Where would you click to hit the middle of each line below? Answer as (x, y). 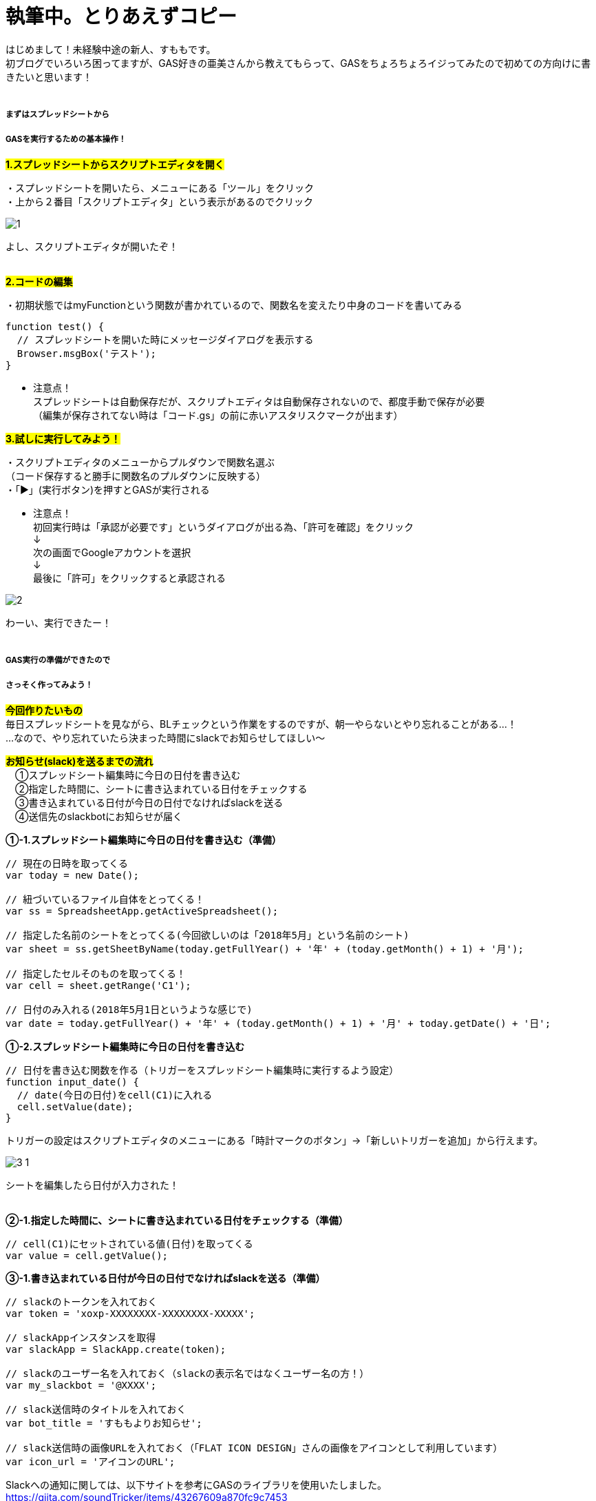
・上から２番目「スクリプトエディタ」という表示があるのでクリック (160, 201)
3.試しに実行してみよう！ (63, 438)
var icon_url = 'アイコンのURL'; (91, 1462)
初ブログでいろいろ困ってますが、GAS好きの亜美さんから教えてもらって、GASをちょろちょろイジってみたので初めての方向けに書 (298, 63)
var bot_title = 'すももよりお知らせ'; (104, 1423)
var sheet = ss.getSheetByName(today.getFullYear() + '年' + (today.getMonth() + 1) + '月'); (265, 949)
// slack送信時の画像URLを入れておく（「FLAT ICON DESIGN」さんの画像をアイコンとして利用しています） (254, 1448)
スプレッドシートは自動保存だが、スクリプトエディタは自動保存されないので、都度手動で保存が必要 (259, 401)
